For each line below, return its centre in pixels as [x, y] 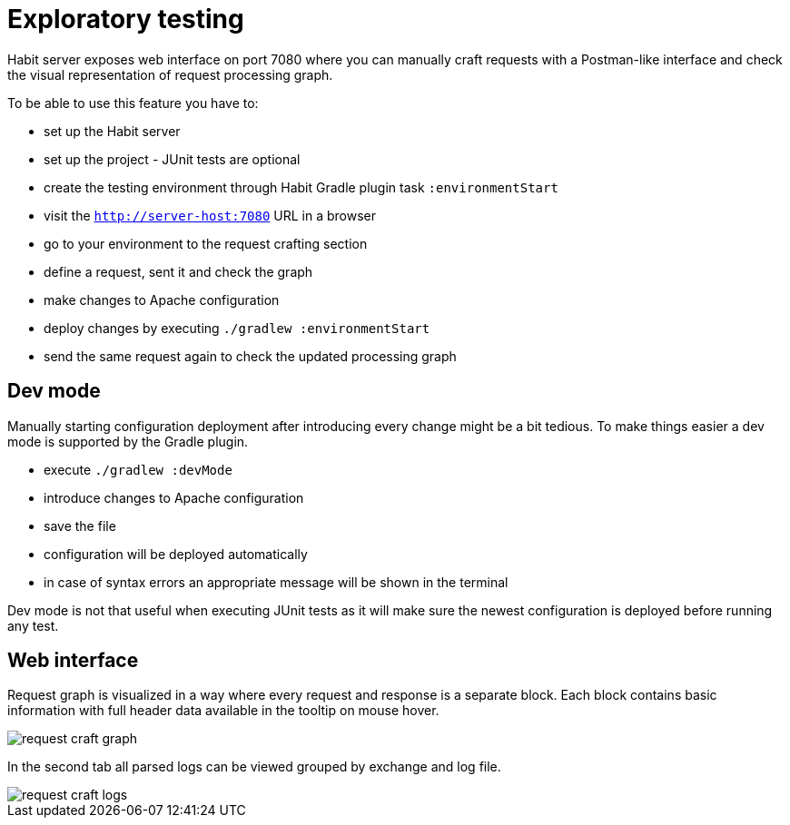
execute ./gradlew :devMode [138, 469]
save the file [80, 525]
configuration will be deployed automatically [176, 554]
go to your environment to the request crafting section [206, 243]
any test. [33, 625]
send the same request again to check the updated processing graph [250, 356]
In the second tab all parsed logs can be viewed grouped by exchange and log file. [254, 767]
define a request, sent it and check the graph [178, 271]
